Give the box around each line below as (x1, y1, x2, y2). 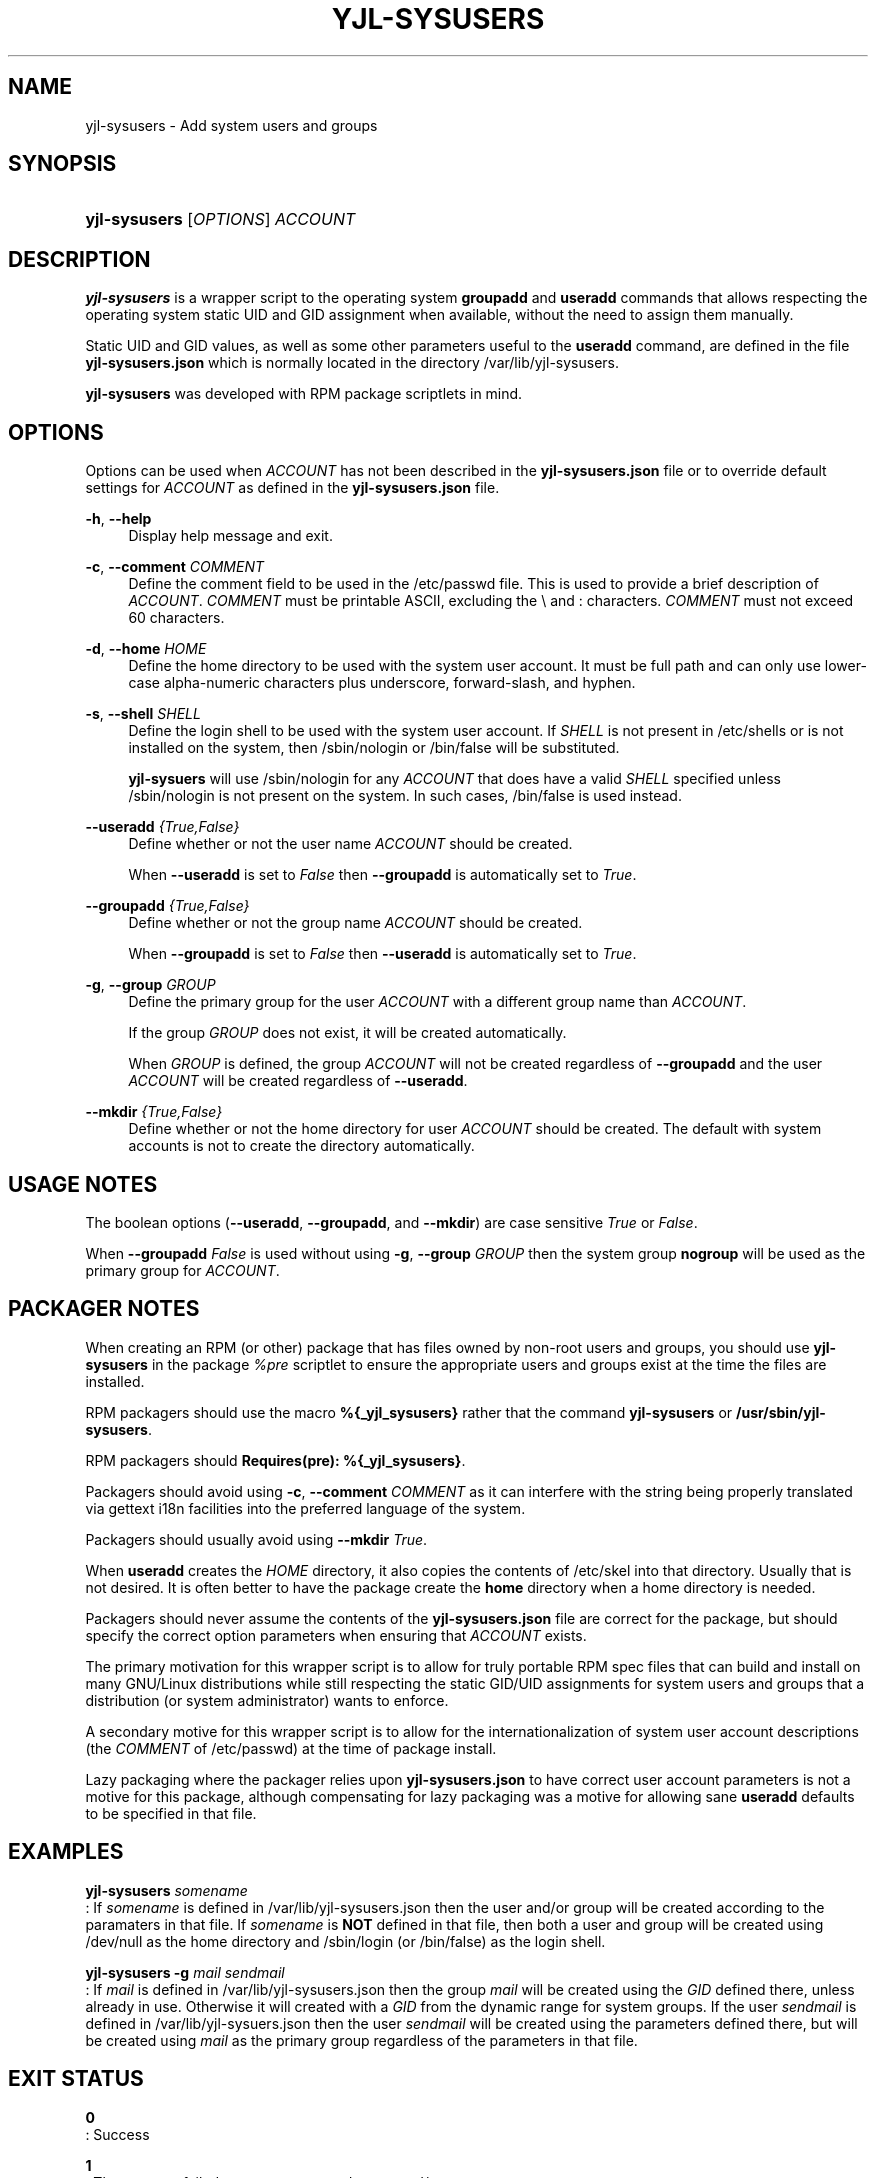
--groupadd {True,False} (85, 897, 250, 915)
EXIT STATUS (8, 2066, 144, 2092)
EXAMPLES (8, 1839, 124, 1865)
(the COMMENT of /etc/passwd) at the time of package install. (85, 1739, 497, 1757)
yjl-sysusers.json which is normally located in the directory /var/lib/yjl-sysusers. (85, 354, 620, 372)
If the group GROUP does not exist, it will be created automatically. (128, 1024, 567, 1042)
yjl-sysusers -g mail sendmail (85, 1963, 285, 1981)
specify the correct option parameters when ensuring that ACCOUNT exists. (85, 1626, 587, 1644)
